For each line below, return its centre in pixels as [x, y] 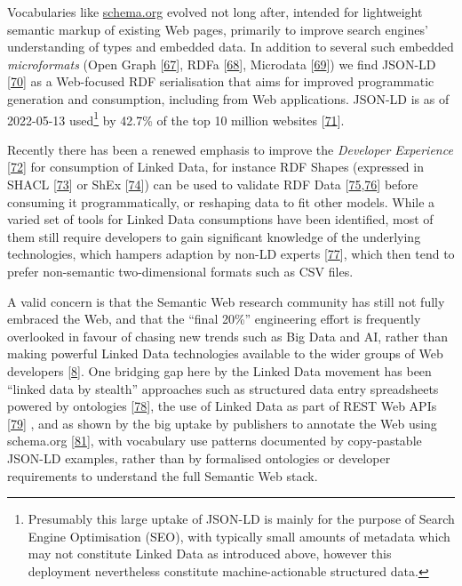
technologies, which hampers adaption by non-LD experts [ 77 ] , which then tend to [231, 254]
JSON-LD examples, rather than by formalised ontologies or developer [199, 458]
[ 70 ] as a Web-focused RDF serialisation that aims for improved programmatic [221, 81]
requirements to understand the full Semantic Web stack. [163, 475]
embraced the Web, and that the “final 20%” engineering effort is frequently [214, 319]
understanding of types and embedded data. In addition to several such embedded [231, 47]
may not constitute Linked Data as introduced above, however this [210, 554]
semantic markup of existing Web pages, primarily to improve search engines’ [218, 29]
